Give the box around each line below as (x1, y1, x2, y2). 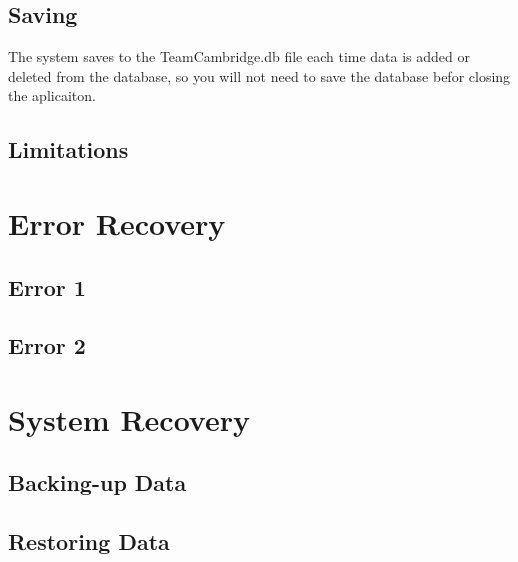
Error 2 (8, 330, 86, 361)
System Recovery (8, 398, 250, 439)
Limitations (8, 134, 129, 165)
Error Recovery (8, 202, 226, 243)
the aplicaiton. (8, 85, 96, 106)
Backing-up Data (8, 467, 187, 498)
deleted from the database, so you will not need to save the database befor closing (8, 65, 511, 86)
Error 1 (8, 271, 86, 302)
